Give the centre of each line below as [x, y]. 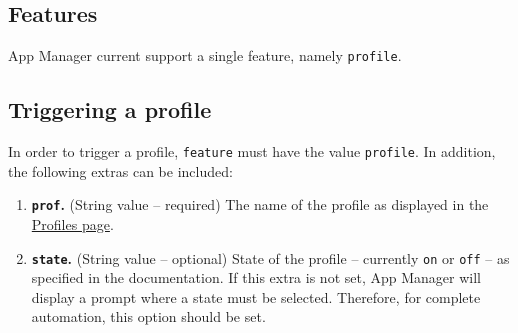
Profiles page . [72, 223]
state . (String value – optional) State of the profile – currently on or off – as [270, 257]
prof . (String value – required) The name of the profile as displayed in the [260, 204]
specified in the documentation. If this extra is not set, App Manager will [256, 277]
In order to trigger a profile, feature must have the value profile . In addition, [252, 151]
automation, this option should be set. [148, 316]
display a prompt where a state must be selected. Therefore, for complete [256, 296]
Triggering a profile [110, 109]
